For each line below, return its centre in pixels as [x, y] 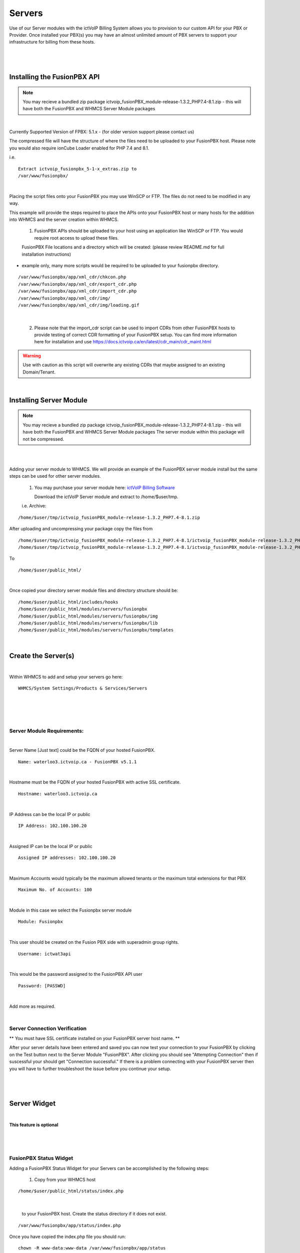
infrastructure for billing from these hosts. [52, 42]
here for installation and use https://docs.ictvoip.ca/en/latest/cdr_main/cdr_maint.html [123, 342]
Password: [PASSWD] [42, 986]
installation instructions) [46, 254]
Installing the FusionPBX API [54, 77]
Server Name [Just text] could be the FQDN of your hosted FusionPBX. [82, 750]
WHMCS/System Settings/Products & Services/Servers [83, 688]
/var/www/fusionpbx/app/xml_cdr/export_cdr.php [77, 284]
